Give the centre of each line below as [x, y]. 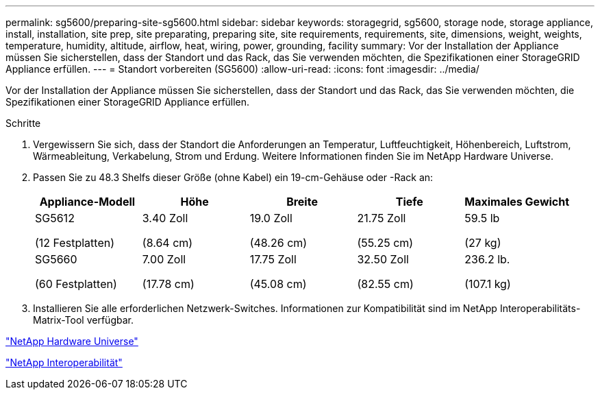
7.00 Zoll [164, 259]
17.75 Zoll [273, 259]
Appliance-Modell [87, 202]
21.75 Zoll [382, 218]
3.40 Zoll [165, 218]
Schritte [23, 123]
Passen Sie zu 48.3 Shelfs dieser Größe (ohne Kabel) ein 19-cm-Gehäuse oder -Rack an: [233, 177]
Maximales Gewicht [517, 202]
